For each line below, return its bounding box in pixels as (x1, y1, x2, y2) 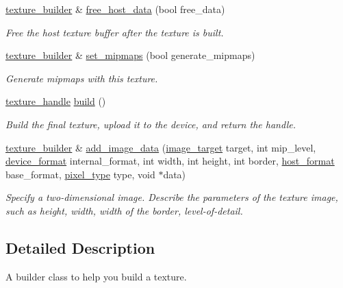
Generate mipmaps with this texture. (5, 71, 158, 85)
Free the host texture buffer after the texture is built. (5, 25, 224, 39)
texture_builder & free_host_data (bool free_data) (5, 2, 225, 16)
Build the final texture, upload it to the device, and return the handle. (5, 117, 296, 131)
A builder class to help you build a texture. (5, 269, 187, 283)
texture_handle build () (5, 94, 106, 108)
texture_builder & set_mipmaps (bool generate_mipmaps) (5, 48, 255, 62)
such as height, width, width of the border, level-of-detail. (5, 203, 243, 217)
